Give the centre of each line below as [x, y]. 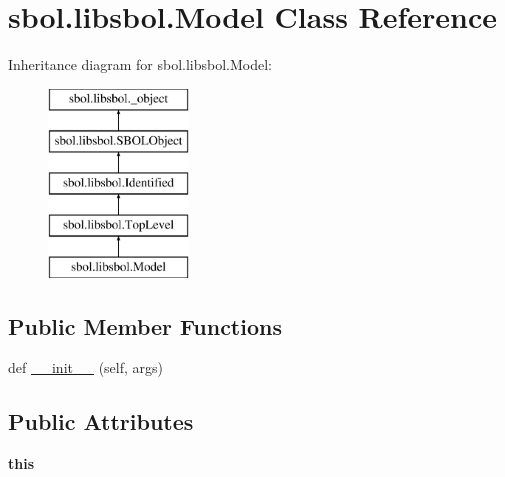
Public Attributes [101, 421]
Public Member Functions [145, 325]
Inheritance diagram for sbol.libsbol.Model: [140, 64]
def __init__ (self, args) [85, 367]
